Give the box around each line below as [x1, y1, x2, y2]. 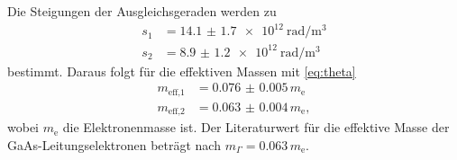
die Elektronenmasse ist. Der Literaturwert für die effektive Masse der [62, 118, 450, 137]
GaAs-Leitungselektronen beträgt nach [7, 135, 221, 154]
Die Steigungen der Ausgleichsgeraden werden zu [7, 2, 277, 20]
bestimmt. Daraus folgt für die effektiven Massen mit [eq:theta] [7, 61, 356, 80]
